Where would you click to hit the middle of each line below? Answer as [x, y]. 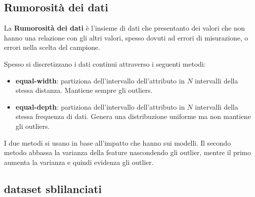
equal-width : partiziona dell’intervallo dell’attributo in [100, 80]
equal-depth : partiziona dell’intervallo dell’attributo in [100, 106]
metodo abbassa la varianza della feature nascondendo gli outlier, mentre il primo [127, 152]
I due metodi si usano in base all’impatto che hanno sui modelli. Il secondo [117, 142]
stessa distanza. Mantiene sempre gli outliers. [84, 90]
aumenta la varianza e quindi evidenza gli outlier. [79, 162]
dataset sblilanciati [53, 188]
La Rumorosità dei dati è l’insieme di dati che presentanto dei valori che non [125, 28]
